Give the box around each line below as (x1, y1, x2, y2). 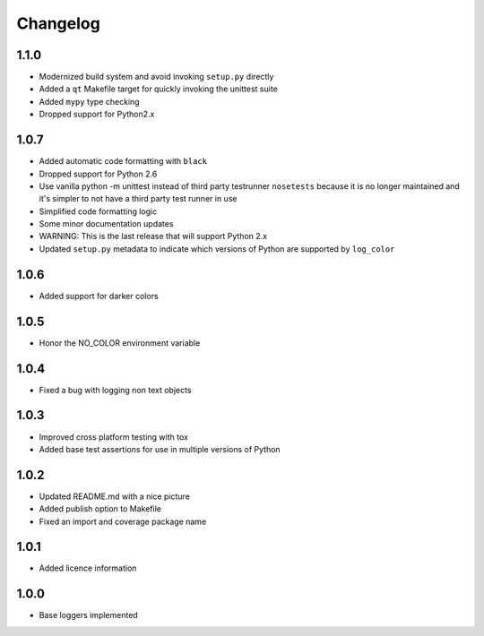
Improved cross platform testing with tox (39, 431, 188, 443)
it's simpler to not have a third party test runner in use (39, 193, 238, 204)
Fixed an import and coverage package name (39, 516, 207, 527)
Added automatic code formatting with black (39, 156, 208, 167)
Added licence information (39, 563, 137, 573)
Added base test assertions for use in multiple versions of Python (39, 443, 281, 454)
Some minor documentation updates (39, 219, 174, 229)
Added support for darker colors (39, 290, 159, 301)
